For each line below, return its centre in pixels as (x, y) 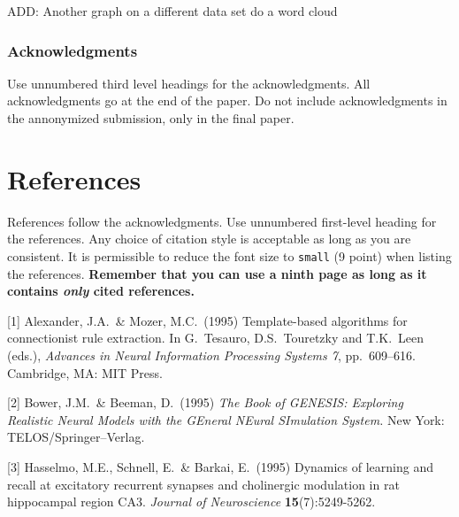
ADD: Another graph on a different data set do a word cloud (172, 11)
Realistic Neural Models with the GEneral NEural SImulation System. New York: (226, 419)
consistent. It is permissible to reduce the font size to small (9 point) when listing (229, 255)
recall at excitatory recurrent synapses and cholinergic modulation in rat (203, 484)
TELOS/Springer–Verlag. (76, 437)
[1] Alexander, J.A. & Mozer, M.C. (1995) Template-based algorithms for (207, 320)
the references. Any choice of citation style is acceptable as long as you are (209, 239)
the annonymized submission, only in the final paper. (151, 118)
